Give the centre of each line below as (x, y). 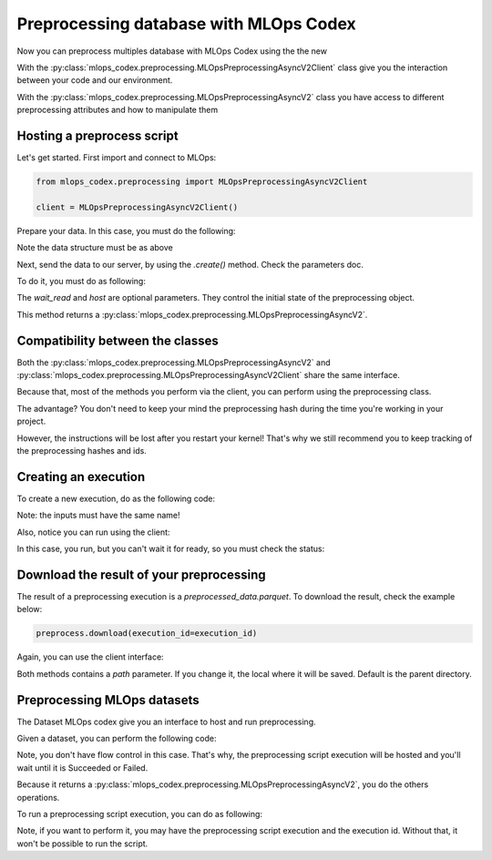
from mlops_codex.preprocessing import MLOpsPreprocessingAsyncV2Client (202, 182)
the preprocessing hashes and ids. (82, 450)
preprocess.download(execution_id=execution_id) (147, 634)
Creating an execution (81, 477)
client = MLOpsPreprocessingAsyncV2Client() (137, 207)
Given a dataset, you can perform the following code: (117, 738)
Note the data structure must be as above (95, 248)
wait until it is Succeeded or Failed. (82, 768)
